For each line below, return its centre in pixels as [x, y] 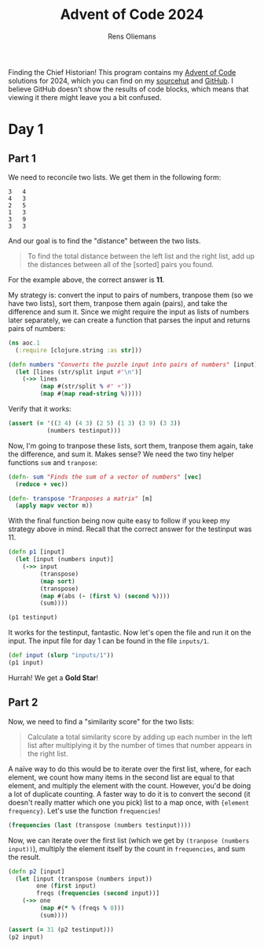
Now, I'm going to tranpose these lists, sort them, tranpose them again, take [131, 445]
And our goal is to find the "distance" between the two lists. [104, 240]
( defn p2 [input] [37, 871]
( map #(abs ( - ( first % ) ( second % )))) [105, 596]
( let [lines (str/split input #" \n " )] [79, 372]
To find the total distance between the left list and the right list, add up [141, 256]
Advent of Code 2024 [132, 15]
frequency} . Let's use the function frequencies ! [84, 810]
